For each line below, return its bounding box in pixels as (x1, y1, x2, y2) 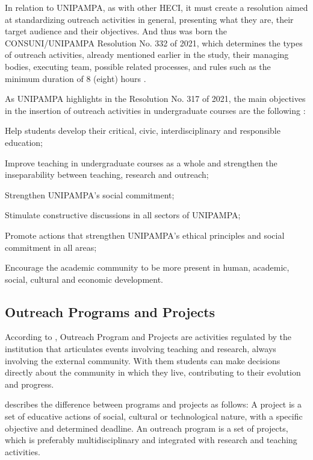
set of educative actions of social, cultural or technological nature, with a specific (5, 410, 303, 423)
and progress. (5, 377, 54, 390)
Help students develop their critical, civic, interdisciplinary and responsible (5, 124, 280, 137)
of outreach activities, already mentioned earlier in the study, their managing (5, 48, 289, 61)
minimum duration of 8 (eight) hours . (5, 72, 146, 84)
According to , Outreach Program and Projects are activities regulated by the (5, 330, 292, 343)
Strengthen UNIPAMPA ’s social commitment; (5, 188, 175, 201)
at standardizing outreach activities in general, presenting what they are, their (5, 13, 294, 25)
